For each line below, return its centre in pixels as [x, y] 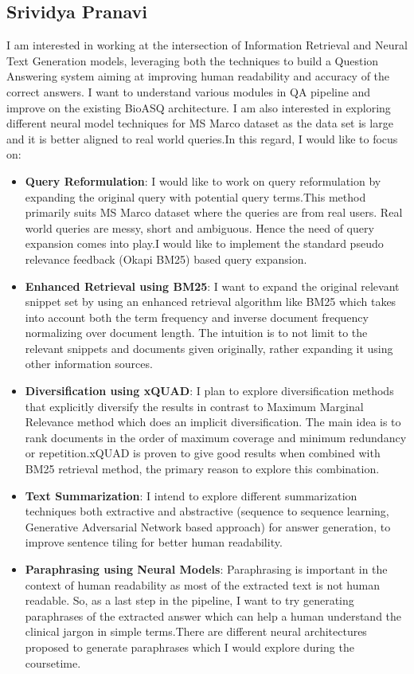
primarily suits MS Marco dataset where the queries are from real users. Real [214, 212]
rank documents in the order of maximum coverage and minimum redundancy [216, 437]
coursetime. [53, 662]
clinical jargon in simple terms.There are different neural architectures [196, 631]
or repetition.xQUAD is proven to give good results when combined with [203, 453]
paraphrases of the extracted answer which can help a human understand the [213, 615]
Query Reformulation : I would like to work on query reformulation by [203, 180]
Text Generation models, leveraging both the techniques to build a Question [193, 60]
